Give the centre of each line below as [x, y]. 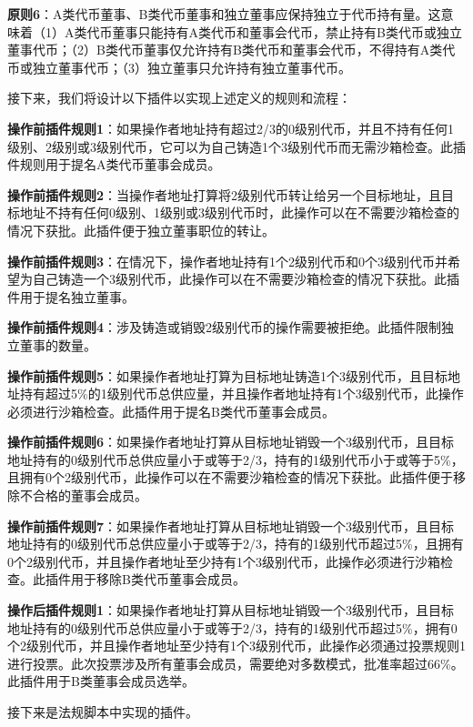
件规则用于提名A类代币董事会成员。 [114, 164]
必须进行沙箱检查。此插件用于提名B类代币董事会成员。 [171, 411]
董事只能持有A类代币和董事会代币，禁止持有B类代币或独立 [287, 31]
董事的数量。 [58, 344]
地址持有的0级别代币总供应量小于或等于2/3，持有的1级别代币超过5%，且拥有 [236, 544]
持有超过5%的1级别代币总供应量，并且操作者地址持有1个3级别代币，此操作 [242, 394]
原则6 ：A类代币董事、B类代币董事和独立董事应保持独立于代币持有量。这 [224, 14]
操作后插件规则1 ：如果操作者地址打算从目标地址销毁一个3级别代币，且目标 [231, 610]
